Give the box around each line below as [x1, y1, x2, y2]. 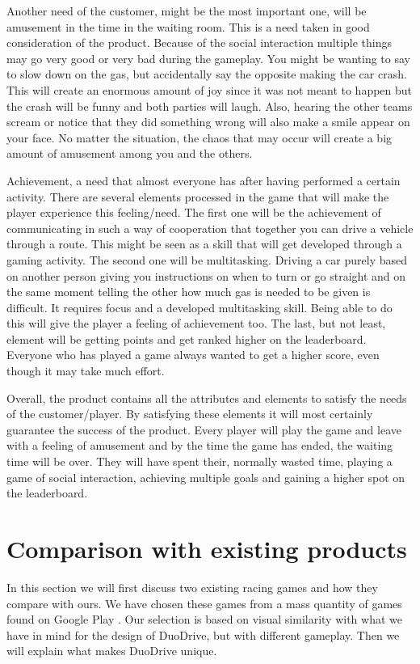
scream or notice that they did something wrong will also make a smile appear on [6, 113, 410, 130]
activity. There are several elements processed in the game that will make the [6, 188, 389, 205]
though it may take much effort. [6, 362, 165, 379]
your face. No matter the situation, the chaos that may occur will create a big [6, 129, 393, 146]
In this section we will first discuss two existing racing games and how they [6, 578, 378, 595]
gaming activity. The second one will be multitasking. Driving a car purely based [6, 251, 408, 268]
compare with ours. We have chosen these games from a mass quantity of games [6, 594, 402, 611]
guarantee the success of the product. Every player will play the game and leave [6, 421, 401, 438]
